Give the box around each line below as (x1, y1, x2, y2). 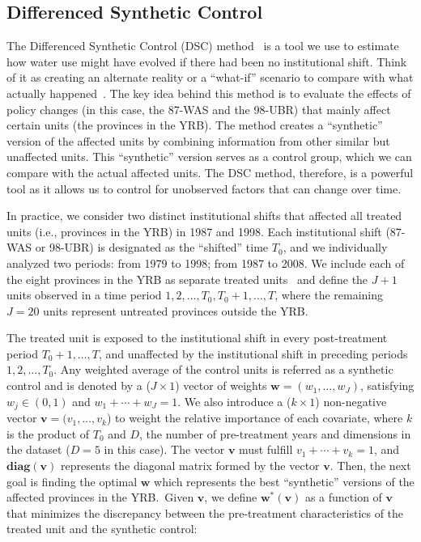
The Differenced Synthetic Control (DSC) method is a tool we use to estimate (6, 37, 399, 54)
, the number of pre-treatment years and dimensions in (139, 425, 411, 442)
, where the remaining (274, 286, 384, 303)
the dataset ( (6, 441, 70, 458)
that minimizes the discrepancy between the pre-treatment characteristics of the (6, 504, 404, 521)
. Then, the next (330, 456, 411, 473)
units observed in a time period (6, 286, 162, 303)
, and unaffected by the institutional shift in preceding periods (99, 345, 408, 362)
